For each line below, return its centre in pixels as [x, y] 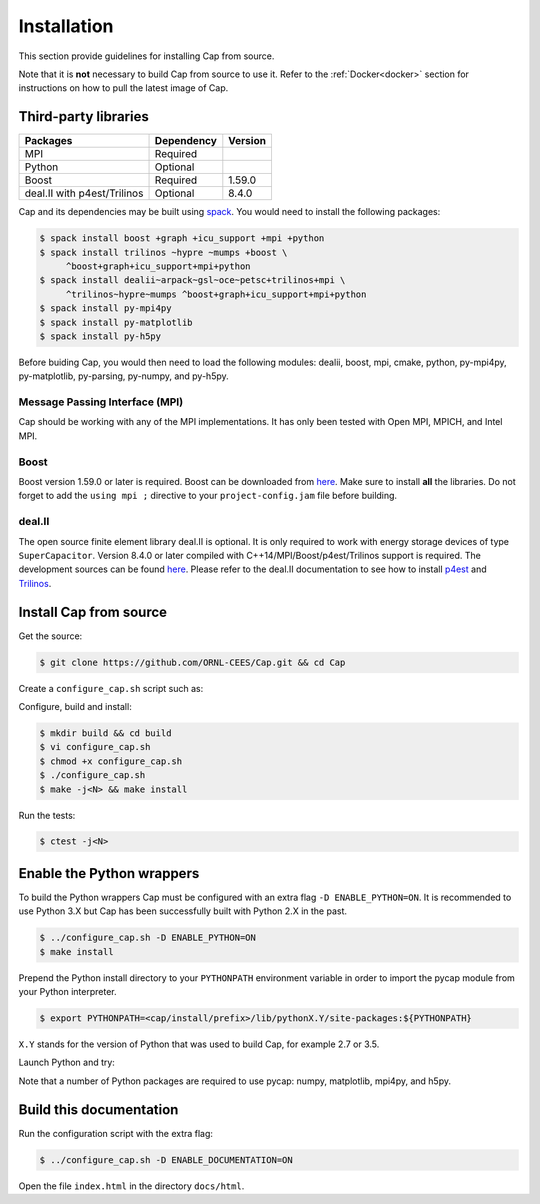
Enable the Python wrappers [109, 873]
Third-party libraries [83, 116]
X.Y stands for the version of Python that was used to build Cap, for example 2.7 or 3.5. [199, 1044]
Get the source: [50, 636]
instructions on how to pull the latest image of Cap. [123, 88]
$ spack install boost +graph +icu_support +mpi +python [182, 238]
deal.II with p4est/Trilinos [84, 193]
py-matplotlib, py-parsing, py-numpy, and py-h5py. [123, 376]
